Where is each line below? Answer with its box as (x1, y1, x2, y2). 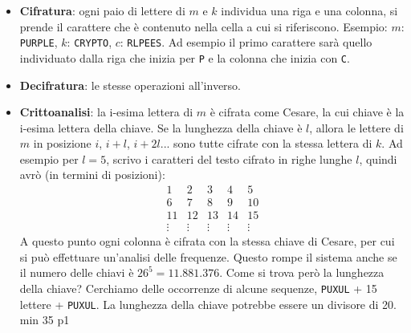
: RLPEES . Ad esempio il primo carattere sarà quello (120, 34, 372, 51)
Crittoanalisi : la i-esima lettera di (19, 104, 193, 120)
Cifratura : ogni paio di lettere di (19, 2, 185, 18)
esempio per (19, 150, 79, 167)
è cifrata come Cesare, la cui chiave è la (210, 104, 405, 120)
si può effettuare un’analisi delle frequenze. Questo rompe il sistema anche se (19, 248, 397, 265)
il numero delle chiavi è (19, 264, 134, 281)
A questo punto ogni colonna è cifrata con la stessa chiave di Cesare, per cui (19, 233, 395, 250)
